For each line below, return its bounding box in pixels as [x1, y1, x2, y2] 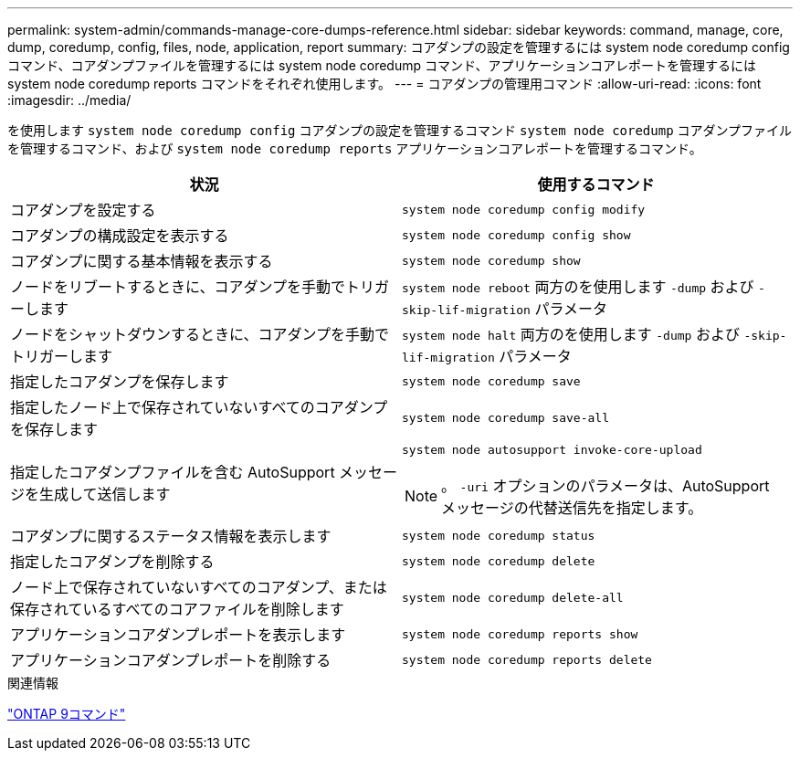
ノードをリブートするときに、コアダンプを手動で [10, 278, 346, 296]
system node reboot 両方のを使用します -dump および [402, 278, 754, 296]
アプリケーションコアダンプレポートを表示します [10, 626, 346, 644]
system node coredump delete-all [402, 590, 624, 605]
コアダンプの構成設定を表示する [10, 226, 229, 245]
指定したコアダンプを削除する [10, 553, 215, 571]
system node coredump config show [402, 227, 631, 242]
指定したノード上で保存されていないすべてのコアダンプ [10, 398, 388, 416]
